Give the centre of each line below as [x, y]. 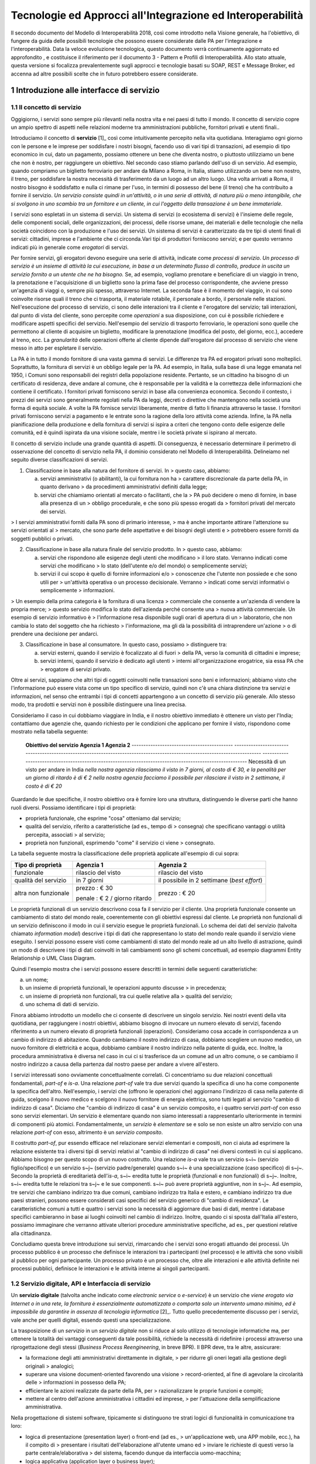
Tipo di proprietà [38, 865]
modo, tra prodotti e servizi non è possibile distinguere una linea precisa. [99, 704]
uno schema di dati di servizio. [62, 1004]
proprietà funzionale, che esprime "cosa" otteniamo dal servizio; [103, 818]
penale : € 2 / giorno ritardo [114, 898]
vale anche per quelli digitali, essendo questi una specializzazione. [91, 1320]
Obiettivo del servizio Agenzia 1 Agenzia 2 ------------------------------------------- [129, 745]
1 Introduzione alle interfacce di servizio [85, 90]
